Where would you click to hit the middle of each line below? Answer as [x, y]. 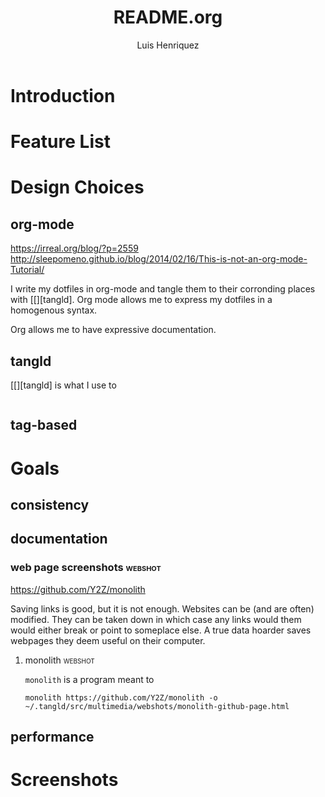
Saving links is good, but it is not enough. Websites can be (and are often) [162, 608]
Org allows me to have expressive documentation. [113, 330]
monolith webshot [59, 660]
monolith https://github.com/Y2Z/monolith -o [121, 697]
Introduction [63, 95]
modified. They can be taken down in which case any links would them [156, 619]
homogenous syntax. [54, 310]
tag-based [44, 425]
